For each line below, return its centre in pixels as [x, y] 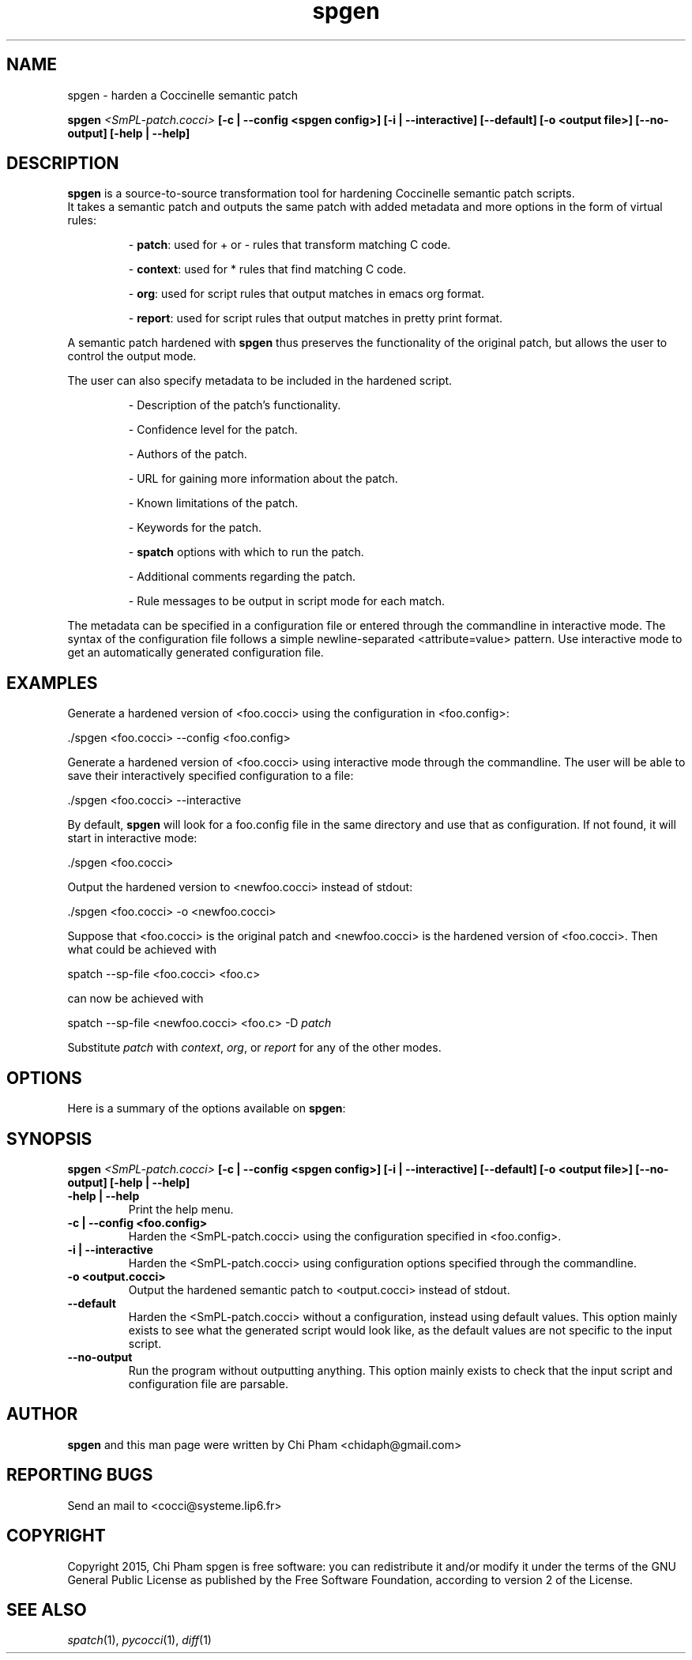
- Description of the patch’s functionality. [235, 405]
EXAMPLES [52, 683]
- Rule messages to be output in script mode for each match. [286, 601]
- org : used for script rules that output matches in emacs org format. [307, 294]
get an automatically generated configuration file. [196, 653]
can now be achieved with [135, 999]
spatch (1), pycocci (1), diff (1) [139, 1640]
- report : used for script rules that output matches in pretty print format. [316, 318]
